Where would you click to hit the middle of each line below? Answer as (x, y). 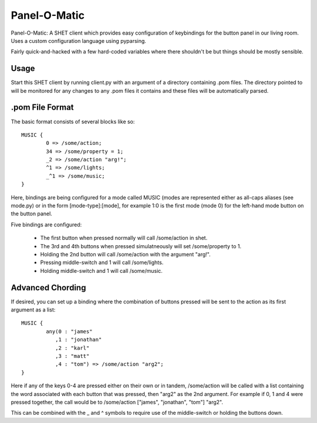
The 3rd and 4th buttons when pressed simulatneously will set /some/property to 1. (141, 246)
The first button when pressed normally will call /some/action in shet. (124, 238)
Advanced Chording (48, 287)
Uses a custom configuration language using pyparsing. (79, 40)
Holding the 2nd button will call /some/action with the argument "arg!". (125, 254)
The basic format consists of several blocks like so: (73, 121)
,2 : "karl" (72, 348)
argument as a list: (33, 310)
